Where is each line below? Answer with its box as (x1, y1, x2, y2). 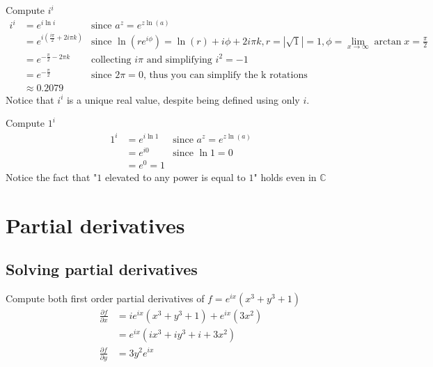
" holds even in (253, 169, 317, 184)
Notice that (6, 92, 54, 107)
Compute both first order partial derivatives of (6, 290, 205, 305)
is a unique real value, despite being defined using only (66, 92, 300, 107)
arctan (374, 36, 402, 47)
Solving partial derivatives (6, 258, 198, 280)
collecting (90, 54, 132, 65)
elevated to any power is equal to (104, 169, 246, 184)
